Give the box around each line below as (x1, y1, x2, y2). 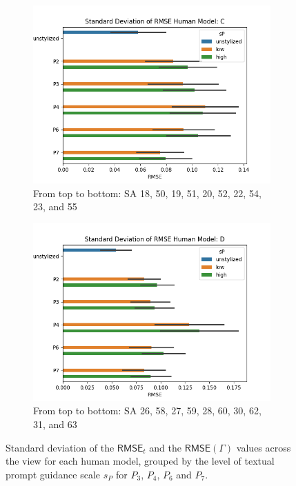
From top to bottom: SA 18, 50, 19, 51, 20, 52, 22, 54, (33, 185, 262, 200)
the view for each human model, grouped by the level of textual (6, 454, 275, 468)
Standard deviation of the (6, 440, 115, 454)
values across (236, 440, 291, 454)
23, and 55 (33, 199, 77, 214)
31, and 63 (33, 416, 77, 431)
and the (149, 440, 181, 454)
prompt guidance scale (6, 467, 101, 481)
